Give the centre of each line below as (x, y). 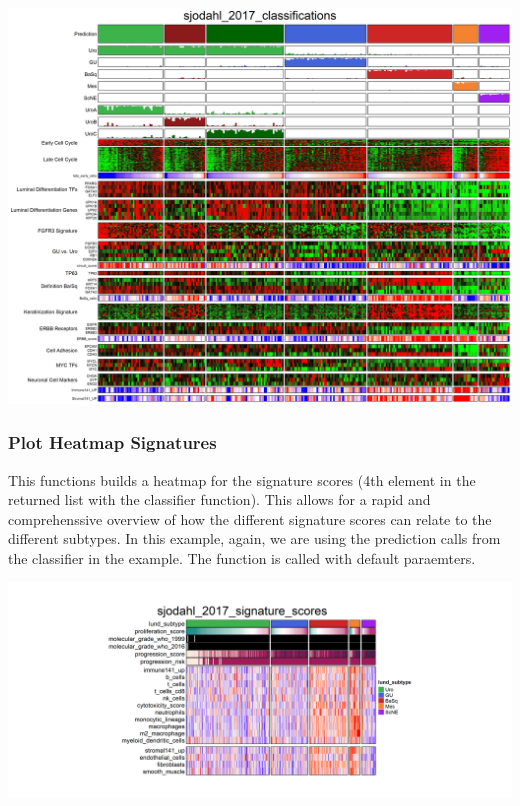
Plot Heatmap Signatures (112, 442)
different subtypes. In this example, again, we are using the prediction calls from (254, 538)
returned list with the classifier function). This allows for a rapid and (219, 499)
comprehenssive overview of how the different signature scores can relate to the (250, 518)
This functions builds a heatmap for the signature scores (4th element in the (242, 479)
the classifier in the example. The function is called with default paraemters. (242, 557)
